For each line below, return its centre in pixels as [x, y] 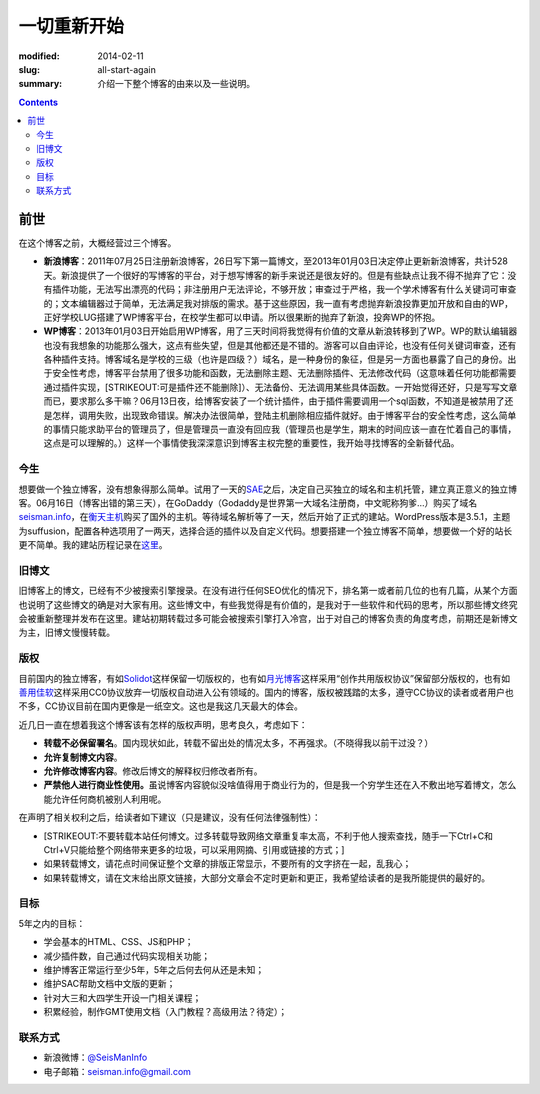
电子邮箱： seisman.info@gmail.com [117, 1071]
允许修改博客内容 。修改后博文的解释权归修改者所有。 [153, 771]
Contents [38, 102]
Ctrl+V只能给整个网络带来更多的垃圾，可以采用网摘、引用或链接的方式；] [194, 849]
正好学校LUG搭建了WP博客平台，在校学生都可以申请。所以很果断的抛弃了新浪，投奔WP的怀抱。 [242, 317]
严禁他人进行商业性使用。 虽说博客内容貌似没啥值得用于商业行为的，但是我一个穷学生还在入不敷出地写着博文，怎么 [280, 785]
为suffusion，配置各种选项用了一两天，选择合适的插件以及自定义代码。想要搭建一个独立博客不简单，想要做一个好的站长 [265, 531]
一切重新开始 [71, 26]
